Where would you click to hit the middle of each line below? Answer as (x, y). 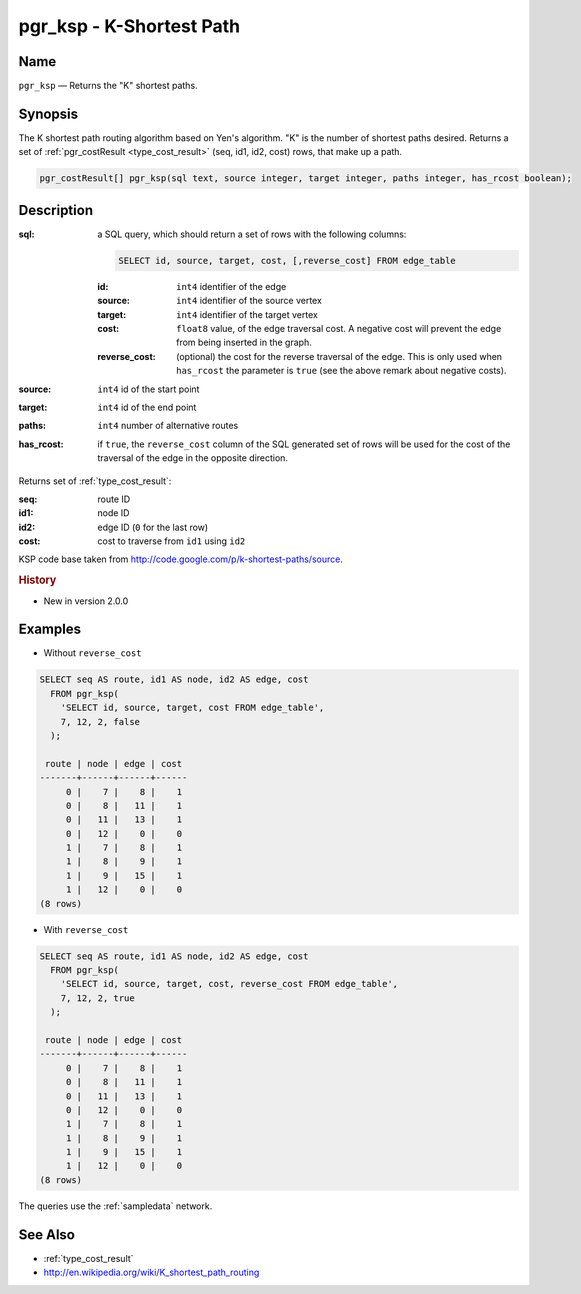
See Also (46, 1234)
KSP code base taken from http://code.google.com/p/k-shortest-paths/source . (181, 559)
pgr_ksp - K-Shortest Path (129, 26)
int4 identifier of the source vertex (249, 301)
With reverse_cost (86, 929)
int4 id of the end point (147, 407)
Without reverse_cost (92, 653)
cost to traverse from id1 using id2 (171, 541)
